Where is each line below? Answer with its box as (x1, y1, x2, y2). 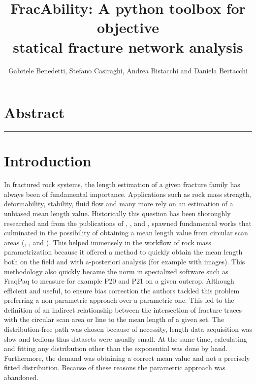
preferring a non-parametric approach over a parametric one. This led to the (4, 295, 234, 305)
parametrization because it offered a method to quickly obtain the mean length (4, 247, 243, 257)
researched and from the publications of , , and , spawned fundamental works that (4, 218, 252, 228)
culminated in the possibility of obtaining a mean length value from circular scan (4, 227, 248, 238)
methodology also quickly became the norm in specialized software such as (4, 266, 228, 276)
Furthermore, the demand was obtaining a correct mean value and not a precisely (4, 352, 250, 363)
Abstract (4, 102, 65, 123)
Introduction (4, 151, 92, 171)
